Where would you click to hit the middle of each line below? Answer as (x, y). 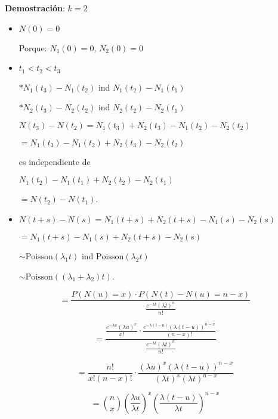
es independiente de (55, 161)
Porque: (33, 47)
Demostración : (35, 8)
